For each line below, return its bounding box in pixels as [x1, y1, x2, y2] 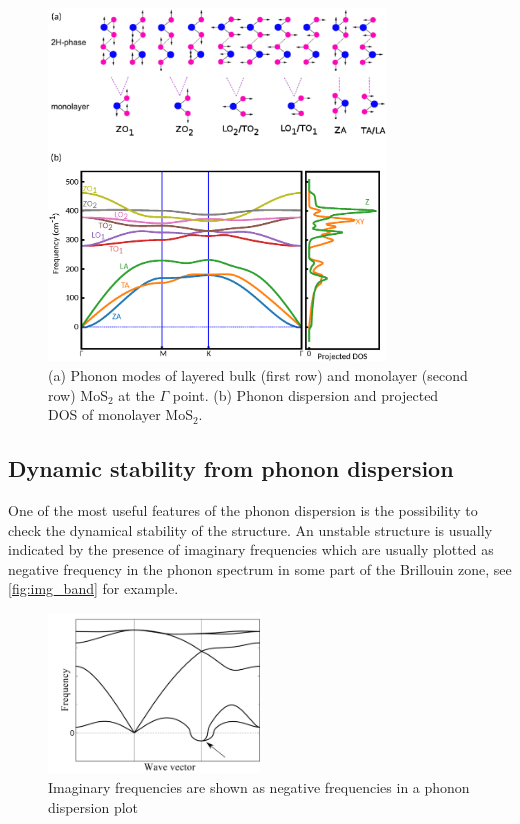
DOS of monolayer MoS [48, 404, 193, 425]
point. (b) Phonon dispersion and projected [172, 384, 439, 405]
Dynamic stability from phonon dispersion [8, 453, 454, 484]
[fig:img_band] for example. [8, 578, 179, 599]
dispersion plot [48, 796, 139, 817]
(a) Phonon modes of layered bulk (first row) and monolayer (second [48, 364, 468, 385]
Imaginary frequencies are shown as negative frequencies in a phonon [48, 776, 470, 797]
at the [118, 384, 155, 405]
